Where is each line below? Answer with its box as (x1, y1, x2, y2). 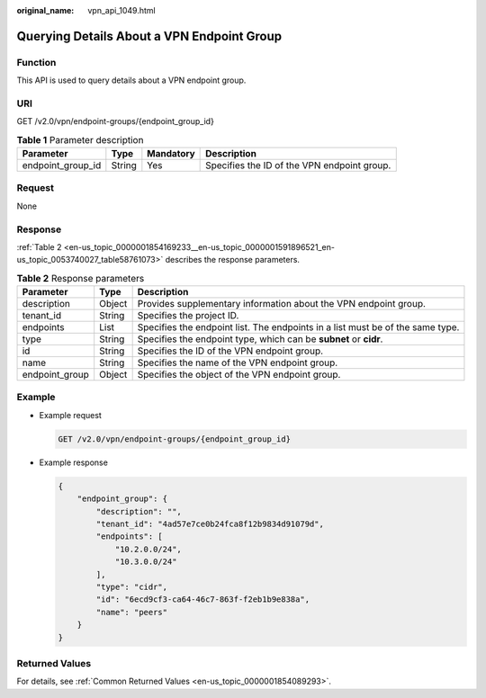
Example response (39, 457, 108, 468)
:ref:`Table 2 (16, 241, 62, 252)
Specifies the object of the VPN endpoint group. (137, 369, 341, 381)
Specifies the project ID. (137, 309, 239, 322)
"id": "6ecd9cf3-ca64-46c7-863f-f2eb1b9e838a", (95, 595, 310, 604)
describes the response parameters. (165, 255, 301, 265)
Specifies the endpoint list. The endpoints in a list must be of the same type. (137, 321, 460, 334)
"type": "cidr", (95, 581, 168, 592)
